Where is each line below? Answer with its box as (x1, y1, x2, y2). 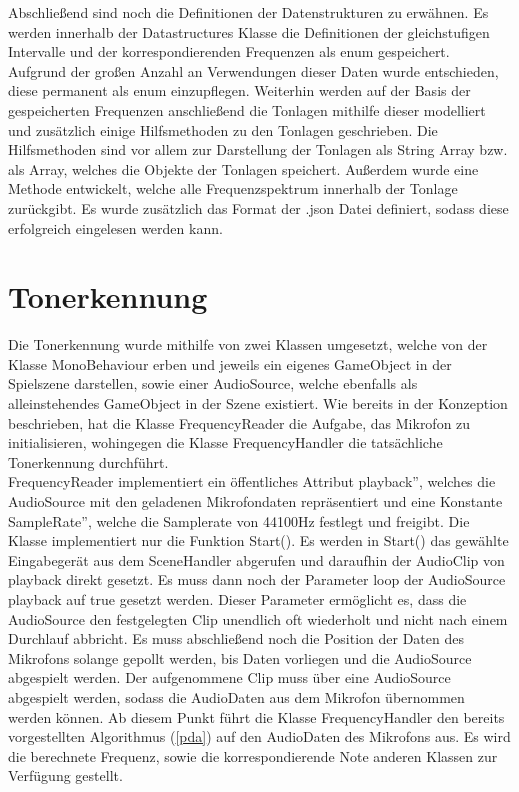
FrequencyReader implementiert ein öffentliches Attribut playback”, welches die (8, 471, 496, 492)
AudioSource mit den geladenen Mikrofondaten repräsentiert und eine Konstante (8, 491, 503, 511)
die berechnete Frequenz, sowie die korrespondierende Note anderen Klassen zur (8, 745, 498, 766)
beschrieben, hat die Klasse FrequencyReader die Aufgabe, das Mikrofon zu (8, 412, 471, 433)
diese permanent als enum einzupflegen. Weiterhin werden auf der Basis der (8, 80, 471, 101)
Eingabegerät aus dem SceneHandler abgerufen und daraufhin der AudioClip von (8, 549, 505, 570)
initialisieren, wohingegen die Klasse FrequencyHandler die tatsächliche (8, 432, 443, 453)
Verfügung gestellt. (8, 765, 123, 786)
